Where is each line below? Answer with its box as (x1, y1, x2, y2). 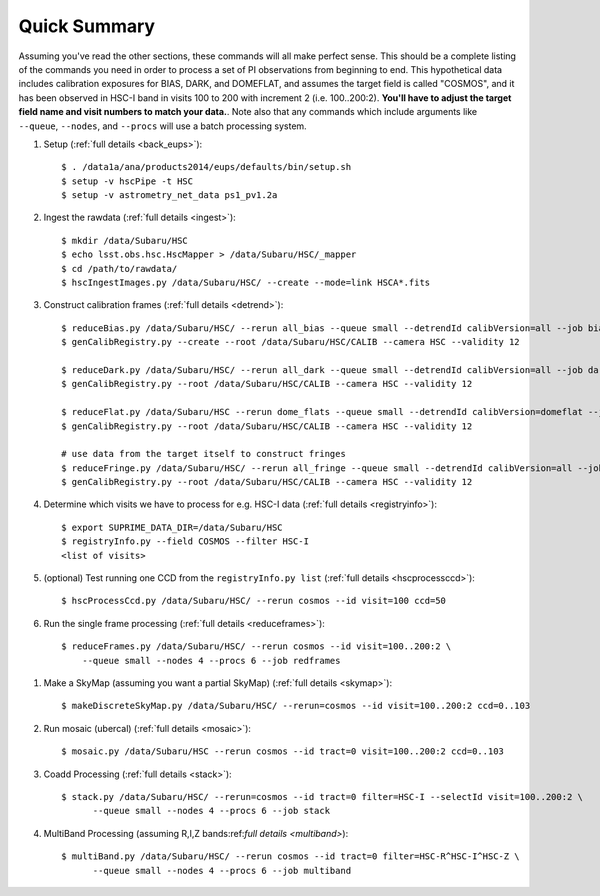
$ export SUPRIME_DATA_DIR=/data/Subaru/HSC (61, 521, 284, 533)
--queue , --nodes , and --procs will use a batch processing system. (18, 120, 307, 132)
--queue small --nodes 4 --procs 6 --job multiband (92, 865, 352, 876)
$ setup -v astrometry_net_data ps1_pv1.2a (61, 190, 278, 201)
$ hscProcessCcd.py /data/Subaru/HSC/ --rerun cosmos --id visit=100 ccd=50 (61, 595, 447, 607)
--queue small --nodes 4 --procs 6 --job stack (92, 805, 330, 817)
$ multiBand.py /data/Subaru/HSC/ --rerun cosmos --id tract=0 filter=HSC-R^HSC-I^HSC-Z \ (61, 851, 520, 862)
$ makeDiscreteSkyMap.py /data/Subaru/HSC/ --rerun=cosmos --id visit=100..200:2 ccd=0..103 (61, 700, 531, 712)
